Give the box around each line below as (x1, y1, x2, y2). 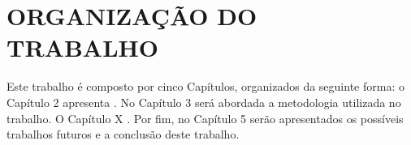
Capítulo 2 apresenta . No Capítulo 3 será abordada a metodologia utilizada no (6, 93, 401, 110)
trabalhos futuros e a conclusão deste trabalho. (6, 126, 240, 143)
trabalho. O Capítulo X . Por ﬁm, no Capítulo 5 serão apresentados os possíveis (6, 109, 404, 126)
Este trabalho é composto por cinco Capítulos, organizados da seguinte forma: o (6, 78, 405, 95)
